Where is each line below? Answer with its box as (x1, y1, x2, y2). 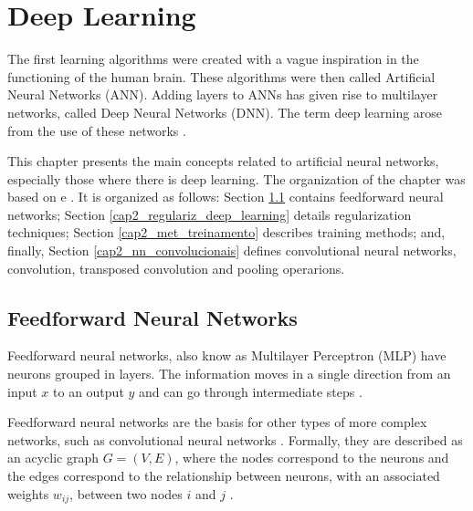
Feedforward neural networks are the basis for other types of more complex (7, 412, 427, 432)
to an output (53, 381, 124, 401)
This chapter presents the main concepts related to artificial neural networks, (7, 151, 439, 171)
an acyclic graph (7, 448, 99, 467)
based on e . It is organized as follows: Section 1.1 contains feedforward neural (7, 187, 444, 206)
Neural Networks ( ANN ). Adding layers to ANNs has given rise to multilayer (7, 85, 438, 104)
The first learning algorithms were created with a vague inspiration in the (7, 49, 419, 68)
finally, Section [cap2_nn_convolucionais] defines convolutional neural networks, (7, 241, 457, 260)
